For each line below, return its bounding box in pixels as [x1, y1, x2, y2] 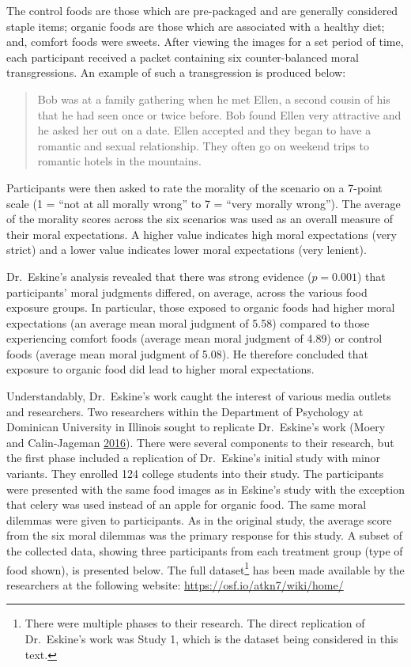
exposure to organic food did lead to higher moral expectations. [6, 361, 315, 377]
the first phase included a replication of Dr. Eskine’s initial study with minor [6, 449, 381, 466]
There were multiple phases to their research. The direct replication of [25, 615, 365, 631]
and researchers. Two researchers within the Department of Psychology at [6, 403, 364, 419]
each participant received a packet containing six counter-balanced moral [6, 48, 359, 65]
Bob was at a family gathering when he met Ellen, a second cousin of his [37, 90, 390, 107]
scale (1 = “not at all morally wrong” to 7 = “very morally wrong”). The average [6, 195, 401, 211]
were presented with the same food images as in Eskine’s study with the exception [6, 480, 405, 497]
